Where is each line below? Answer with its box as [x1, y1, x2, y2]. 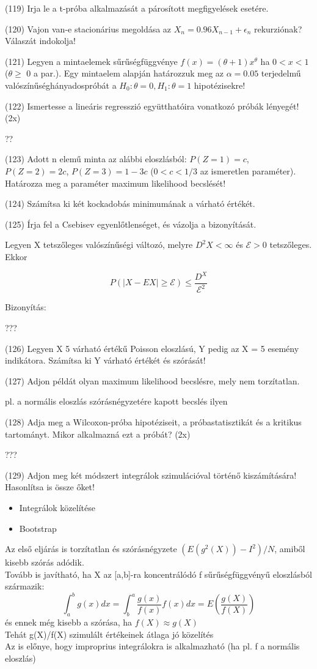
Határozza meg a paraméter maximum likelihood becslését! [5, 176, 226, 189]
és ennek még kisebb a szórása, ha [5, 616, 132, 629]
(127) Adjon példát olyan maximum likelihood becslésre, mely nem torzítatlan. [5, 374, 300, 387]
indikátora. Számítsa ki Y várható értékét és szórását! [5, 354, 206, 367]
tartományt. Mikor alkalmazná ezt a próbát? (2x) [5, 427, 191, 440]
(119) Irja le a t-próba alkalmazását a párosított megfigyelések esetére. [5, 2, 269, 14]
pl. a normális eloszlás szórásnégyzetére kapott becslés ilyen [5, 395, 228, 408]
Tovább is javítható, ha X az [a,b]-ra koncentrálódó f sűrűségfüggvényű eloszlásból [5, 567, 312, 580]
